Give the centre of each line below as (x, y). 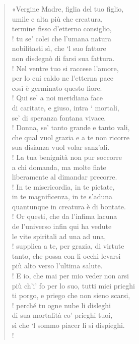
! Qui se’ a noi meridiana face (57, 98)
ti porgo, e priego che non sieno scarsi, (71, 295)
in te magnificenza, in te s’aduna (62, 196)
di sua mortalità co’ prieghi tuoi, (62, 315)
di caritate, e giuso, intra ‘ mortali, (65, 107)
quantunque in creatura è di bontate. (69, 206)
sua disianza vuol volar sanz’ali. (61, 147)
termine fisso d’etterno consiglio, (62, 28)
